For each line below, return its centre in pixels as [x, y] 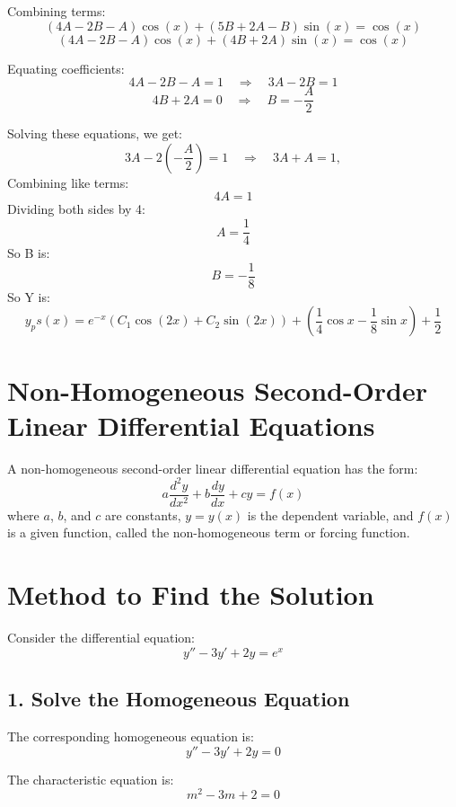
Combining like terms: [68, 182]
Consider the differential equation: [101, 638]
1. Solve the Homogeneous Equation [179, 699]
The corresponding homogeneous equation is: [131, 736]
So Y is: [29, 296]
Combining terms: [57, 11]
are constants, [143, 514]
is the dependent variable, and [330, 514]
